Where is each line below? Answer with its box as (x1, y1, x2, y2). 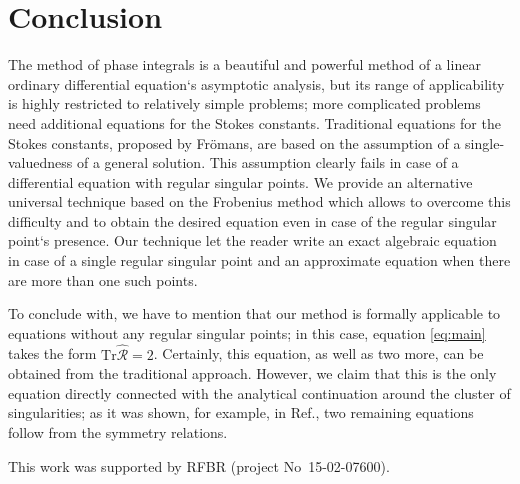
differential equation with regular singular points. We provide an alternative (8, 171, 473, 192)
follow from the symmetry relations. (8, 422, 228, 443)
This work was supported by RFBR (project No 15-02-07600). (8, 455, 390, 476)
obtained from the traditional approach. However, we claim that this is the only (8, 363, 497, 384)
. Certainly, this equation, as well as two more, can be (153, 343, 484, 364)
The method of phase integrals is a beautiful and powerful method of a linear (8, 54, 481, 75)
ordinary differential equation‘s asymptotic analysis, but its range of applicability (8, 73, 505, 94)
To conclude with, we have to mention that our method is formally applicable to (8, 303, 501, 324)
